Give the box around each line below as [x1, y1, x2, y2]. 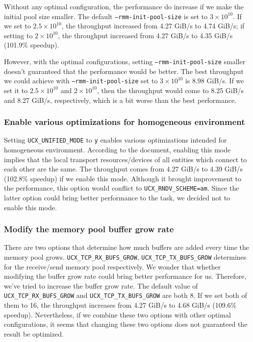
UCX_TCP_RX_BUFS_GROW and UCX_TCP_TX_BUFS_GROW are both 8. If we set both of [4, 290, 247, 300]
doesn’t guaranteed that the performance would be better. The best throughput [4, 66, 244, 76]
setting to [4, 30, 33, 40]
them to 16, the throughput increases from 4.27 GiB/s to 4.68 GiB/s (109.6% [4, 300, 237, 310]
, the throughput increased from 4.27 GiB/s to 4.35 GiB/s [58, 30, 233, 40]
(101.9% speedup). [4, 40, 59, 50]
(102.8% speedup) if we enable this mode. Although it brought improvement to [4, 173, 242, 183]
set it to [4, 85, 28, 95]
